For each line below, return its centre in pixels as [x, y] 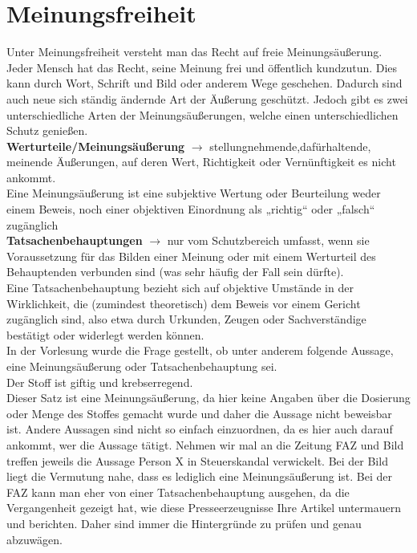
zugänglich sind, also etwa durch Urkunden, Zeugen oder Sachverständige [186, 319]
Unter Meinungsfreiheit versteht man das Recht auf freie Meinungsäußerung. [194, 52]
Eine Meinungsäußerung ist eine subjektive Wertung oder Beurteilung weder [194, 193]
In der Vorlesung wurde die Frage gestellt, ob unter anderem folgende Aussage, [200, 350]
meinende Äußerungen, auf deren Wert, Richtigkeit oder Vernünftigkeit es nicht [201, 162]
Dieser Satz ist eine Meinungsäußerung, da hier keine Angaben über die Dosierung [208, 398]
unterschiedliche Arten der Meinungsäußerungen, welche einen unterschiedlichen [202, 114]
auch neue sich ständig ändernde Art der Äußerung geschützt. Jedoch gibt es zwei [207, 98]
